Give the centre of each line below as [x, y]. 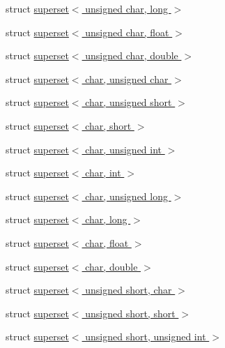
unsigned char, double [132, 55]
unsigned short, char [129, 290]
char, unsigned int [124, 149]
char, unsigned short [129, 102]
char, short [108, 125]
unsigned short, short [130, 313]
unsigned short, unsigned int [146, 336]
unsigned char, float [127, 32]
